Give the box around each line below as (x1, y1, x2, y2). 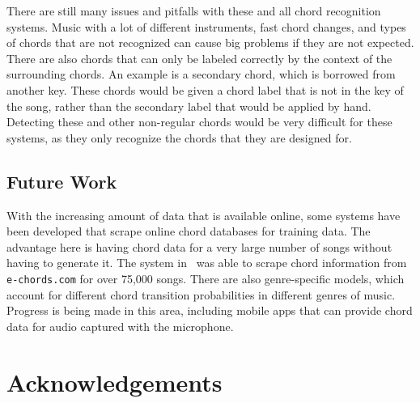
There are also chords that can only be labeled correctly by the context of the (6, 49, 392, 66)
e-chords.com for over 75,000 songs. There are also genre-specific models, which (6, 269, 405, 286)
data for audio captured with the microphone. (6, 317, 234, 334)
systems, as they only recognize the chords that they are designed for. (6, 129, 352, 146)
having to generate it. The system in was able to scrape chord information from (6, 254, 407, 271)
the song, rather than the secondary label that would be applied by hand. (6, 97, 371, 114)
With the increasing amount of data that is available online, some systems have (6, 206, 401, 223)
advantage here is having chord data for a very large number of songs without (6, 238, 392, 255)
